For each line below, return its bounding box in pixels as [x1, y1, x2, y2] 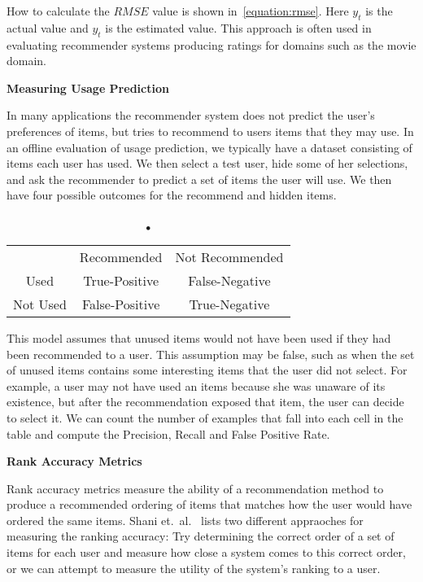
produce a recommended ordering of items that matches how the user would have [7, 496, 412, 513]
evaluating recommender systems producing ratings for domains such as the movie [7, 36, 416, 53]
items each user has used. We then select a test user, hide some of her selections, [7, 155, 408, 172]
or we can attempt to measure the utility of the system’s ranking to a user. [7, 559, 381, 576]
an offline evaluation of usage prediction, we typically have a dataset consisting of [7, 138, 412, 155]
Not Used [13, 294, 67, 313]
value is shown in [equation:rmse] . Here [152, 2, 349, 19]
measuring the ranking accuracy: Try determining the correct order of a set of [7, 527, 395, 545]
